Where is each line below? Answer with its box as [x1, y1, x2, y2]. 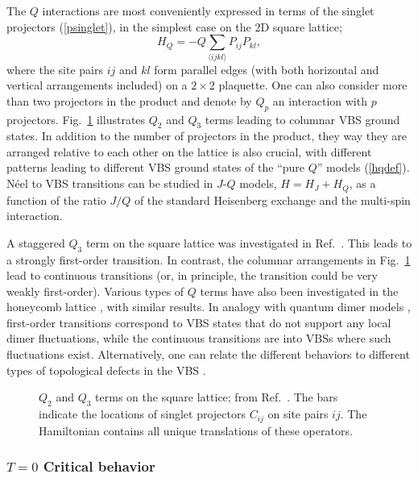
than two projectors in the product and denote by [6, 92, 252, 109]
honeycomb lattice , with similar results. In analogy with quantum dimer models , [6, 298, 411, 315]
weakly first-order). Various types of [6, 282, 184, 299]
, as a [349, 175, 376, 192]
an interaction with [272, 92, 367, 109]
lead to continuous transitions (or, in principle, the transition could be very [6, 267, 379, 284]
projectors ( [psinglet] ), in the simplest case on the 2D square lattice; [6, 18, 342, 35]
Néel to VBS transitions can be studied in [6, 175, 213, 192]
